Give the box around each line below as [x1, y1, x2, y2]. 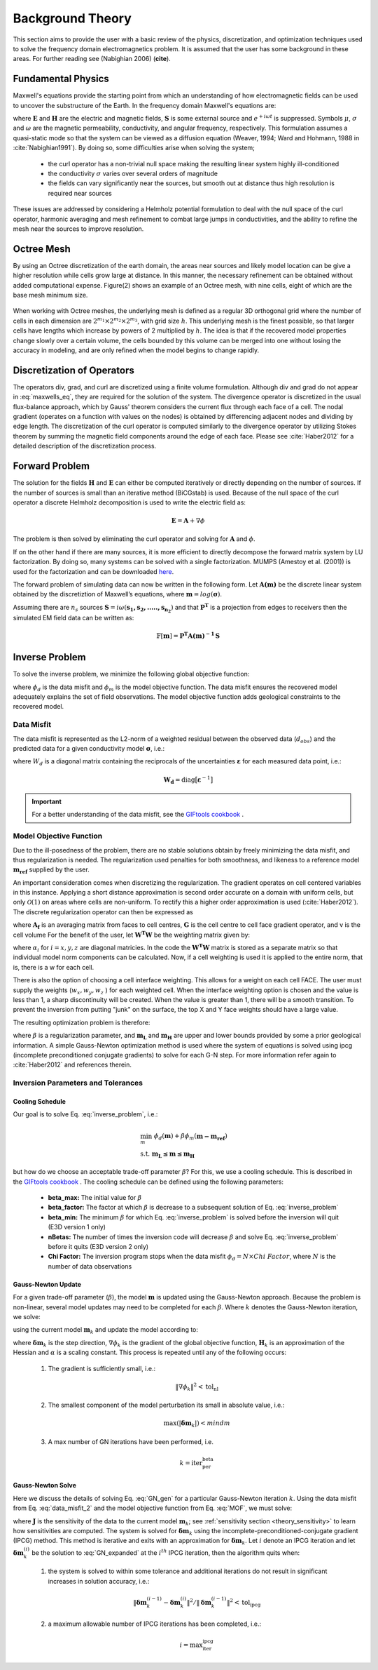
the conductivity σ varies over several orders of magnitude [48, 169, 218, 178]
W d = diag [163, 775, 195, 785]
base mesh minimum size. [13, 291, 88, 299]
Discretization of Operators [13, 364, 134, 376]
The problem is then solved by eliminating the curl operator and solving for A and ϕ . [13, 535, 255, 543]
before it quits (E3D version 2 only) [48, 1243, 149, 1250]
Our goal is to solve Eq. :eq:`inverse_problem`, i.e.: [13, 1110, 158, 1118]
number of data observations [48, 1262, 132, 1270]
